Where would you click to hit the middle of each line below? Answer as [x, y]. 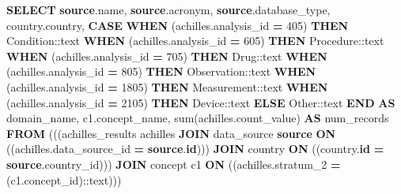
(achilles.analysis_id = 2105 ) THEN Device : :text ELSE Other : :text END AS [201, 102]
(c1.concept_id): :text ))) [64, 179]
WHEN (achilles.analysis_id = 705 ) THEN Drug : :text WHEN [167, 56]
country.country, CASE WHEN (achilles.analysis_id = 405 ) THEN [178, 25]
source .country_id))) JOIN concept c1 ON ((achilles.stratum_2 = [174, 164]
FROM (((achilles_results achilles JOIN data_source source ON [171, 133]
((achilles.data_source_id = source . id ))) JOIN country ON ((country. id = [195, 149]
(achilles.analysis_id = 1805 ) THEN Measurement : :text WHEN [167, 86]
